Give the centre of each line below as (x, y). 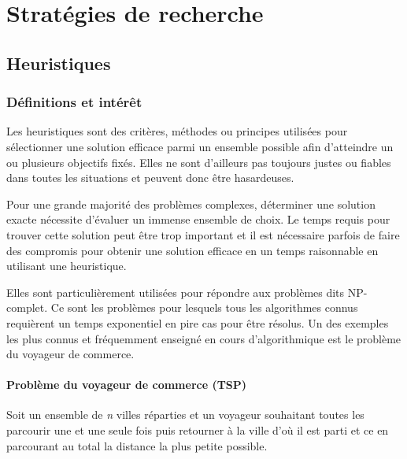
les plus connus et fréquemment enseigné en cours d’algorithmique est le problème (204, 338)
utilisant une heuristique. (67, 266)
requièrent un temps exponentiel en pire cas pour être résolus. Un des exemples (198, 322)
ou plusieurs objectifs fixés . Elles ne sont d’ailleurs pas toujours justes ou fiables (199, 162)
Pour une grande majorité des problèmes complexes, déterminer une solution (191, 204)
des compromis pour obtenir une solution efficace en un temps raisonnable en (192, 250)
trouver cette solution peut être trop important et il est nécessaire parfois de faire (203, 234)
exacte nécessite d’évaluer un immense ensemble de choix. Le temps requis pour (198, 219)
